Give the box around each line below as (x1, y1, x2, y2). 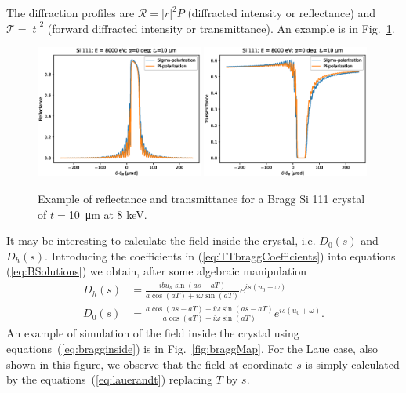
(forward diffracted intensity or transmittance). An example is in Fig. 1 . (47, 20, 395, 36)
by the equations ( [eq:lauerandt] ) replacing (6, 371, 213, 388)
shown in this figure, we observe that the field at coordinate (6, 355, 293, 372)
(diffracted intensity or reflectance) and (187, 5, 376, 20)
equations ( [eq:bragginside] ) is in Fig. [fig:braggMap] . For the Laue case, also (6, 340, 379, 357)
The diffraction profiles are (6, 5, 135, 20)
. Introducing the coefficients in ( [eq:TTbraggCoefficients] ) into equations (45, 247, 396, 264)
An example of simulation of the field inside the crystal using (6, 325, 299, 341)
